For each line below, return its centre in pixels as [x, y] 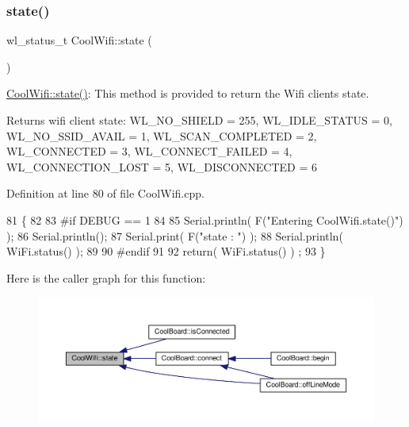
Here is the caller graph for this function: [106, 277]
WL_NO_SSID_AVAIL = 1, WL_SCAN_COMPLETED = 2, [162, 135]
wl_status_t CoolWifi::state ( [79, 40]
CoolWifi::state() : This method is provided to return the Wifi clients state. [188, 93]
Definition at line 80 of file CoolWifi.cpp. [105, 193]
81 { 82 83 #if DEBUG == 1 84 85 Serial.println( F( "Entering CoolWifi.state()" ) [205, 219]
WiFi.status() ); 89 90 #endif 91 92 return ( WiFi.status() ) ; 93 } [166, 251]
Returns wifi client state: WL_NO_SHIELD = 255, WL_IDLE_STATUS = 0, [199, 120]
